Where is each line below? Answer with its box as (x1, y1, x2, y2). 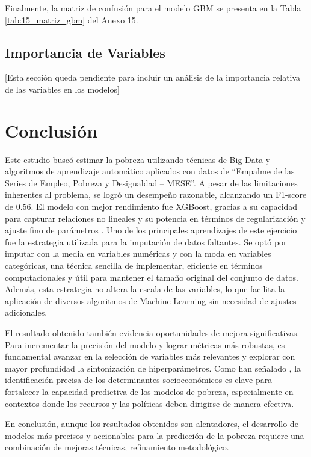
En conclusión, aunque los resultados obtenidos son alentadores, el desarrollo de (5, 417, 298, 430)
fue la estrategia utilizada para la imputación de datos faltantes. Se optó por (5, 235, 287, 248)
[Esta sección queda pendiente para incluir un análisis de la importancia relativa (5, 71, 301, 84)
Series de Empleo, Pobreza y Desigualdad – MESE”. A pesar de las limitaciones (5, 176, 298, 189)
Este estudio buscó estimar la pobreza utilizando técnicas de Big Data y (5, 153, 271, 165)
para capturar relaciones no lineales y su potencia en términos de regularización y (5, 212, 306, 224)
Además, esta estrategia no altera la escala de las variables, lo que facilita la (5, 283, 285, 295)
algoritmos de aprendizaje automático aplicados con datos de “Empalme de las (5, 165, 295, 177)
